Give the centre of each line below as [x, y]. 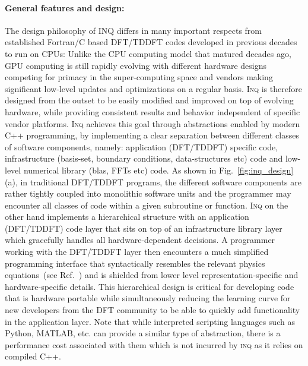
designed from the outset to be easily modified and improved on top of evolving [149, 100]
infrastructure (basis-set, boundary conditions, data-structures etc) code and [144, 158]
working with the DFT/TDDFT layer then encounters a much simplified [137, 252]
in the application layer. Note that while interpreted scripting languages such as [150, 321]
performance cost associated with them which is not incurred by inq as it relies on [154, 344]
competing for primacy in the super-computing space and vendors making [139, 77]
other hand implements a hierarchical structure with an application [127, 217]
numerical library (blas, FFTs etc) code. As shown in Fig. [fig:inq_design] [158, 170]
